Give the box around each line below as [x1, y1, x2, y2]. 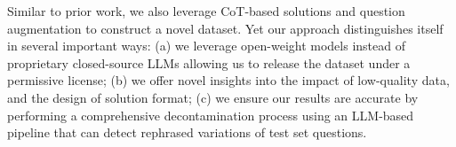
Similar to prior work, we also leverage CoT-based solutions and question [7, 2, 405, 19]
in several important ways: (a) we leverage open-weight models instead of [7, 36, 405, 55]
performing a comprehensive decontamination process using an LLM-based [7, 105, 414, 124]
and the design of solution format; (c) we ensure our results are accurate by [7, 88, 419, 106]
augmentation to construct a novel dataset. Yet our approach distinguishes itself [7, 19, 444, 37]
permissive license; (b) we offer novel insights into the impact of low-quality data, [7, 71, 450, 89]
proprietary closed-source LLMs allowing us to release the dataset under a [7, 53, 411, 72]
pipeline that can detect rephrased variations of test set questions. [7, 123, 367, 142]
